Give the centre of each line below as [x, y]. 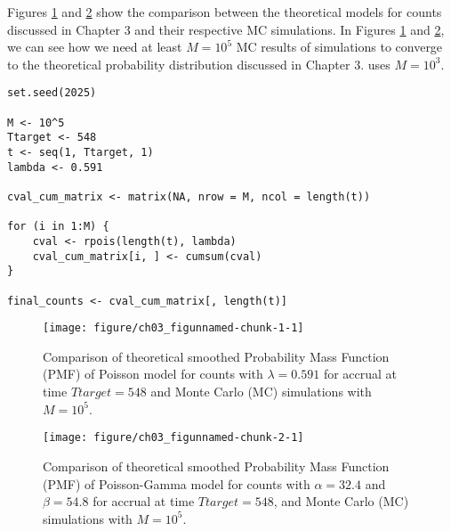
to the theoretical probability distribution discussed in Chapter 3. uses [199, 64]
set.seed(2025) [52, 93]
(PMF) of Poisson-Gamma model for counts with [177, 483]
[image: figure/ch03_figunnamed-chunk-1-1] [173, 328]
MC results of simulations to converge [339, 47]
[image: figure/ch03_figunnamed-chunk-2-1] [173, 438]
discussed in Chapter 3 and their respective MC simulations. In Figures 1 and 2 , [226, 29]
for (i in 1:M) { [58, 227]
